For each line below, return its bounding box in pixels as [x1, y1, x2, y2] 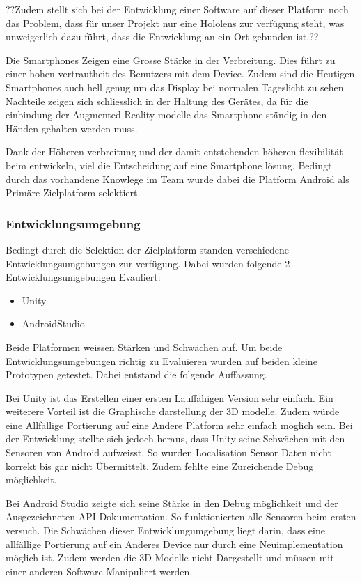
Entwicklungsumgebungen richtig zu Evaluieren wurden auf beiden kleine [6, 353, 317, 368]
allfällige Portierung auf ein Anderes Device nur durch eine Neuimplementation [6, 536, 343, 551]
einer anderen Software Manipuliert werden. [6, 563, 193, 578]
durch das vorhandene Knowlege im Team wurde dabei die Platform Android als [6, 171, 349, 186]
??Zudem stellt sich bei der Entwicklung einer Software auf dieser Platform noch [6, 2, 349, 16]
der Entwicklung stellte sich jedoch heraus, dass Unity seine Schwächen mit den [6, 431, 345, 446]
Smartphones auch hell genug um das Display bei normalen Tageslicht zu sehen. [6, 79, 347, 94]
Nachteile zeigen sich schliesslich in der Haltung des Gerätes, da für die [6, 93, 308, 108]
